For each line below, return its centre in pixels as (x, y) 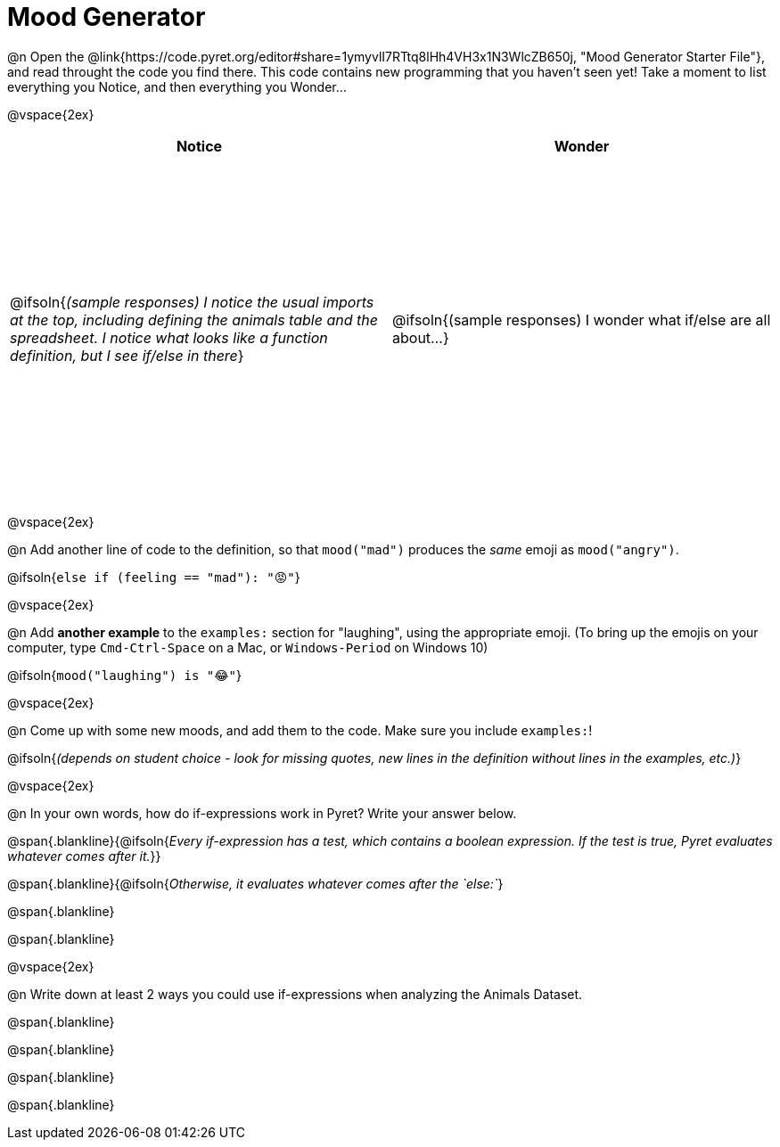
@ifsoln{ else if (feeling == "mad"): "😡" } (154, 577)
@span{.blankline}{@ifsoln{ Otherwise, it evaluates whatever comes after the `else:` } (255, 883)
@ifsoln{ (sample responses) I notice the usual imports (192, 302)
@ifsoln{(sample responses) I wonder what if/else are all (582, 320)
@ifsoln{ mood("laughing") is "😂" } (124, 675)
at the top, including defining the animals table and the (194, 320)
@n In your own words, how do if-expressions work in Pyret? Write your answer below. (262, 813)
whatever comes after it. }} (84, 856)
